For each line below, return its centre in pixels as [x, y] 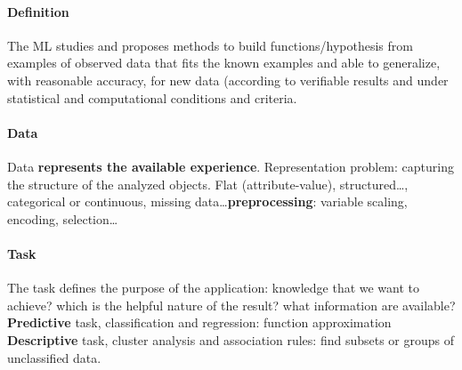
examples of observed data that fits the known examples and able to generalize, [224, 63]
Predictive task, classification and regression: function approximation [199, 322]
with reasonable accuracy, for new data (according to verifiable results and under [228, 80]
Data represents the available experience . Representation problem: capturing [231, 166]
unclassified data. [54, 357]
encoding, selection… [63, 218]
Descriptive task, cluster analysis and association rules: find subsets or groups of [231, 339]
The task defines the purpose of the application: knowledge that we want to [214, 288]
